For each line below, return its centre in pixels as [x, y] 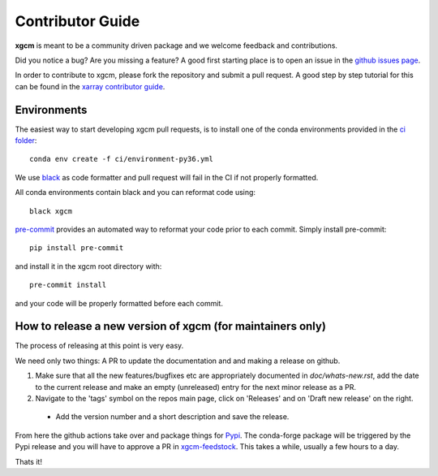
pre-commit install [68, 285]
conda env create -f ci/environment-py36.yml [122, 159]
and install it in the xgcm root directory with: [88, 266]
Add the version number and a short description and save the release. [172, 417]
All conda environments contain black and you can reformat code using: [135, 193]
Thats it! [28, 461]
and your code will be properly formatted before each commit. [119, 303]
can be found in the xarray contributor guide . [90, 86]
